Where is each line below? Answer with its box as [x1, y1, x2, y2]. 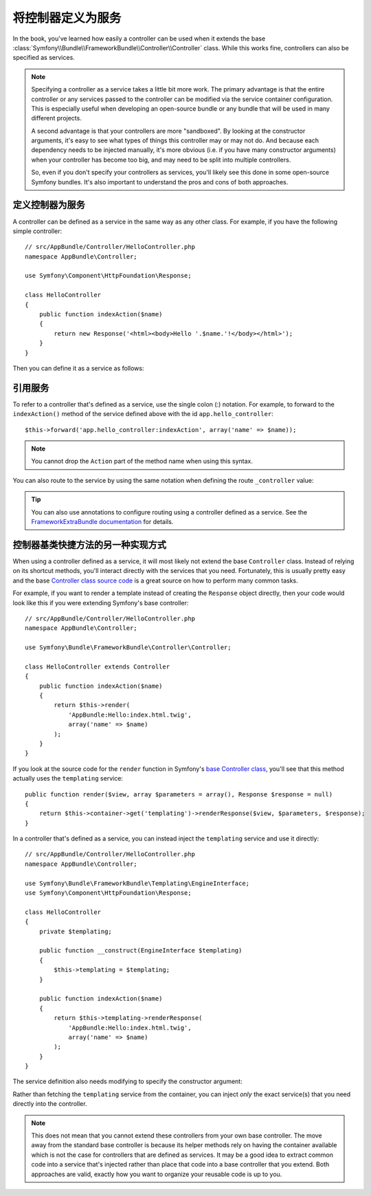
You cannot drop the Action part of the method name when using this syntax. [31, 457, 254, 466]
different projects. [31, 114, 82, 122]
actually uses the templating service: [12, 774, 124, 783]
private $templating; [38, 927, 113, 935]
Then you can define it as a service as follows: [12, 365, 144, 372]
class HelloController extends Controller [25, 662, 170, 671]
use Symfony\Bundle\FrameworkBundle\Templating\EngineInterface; [25, 879, 250, 887]
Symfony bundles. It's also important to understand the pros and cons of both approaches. [31, 177, 289, 186]
